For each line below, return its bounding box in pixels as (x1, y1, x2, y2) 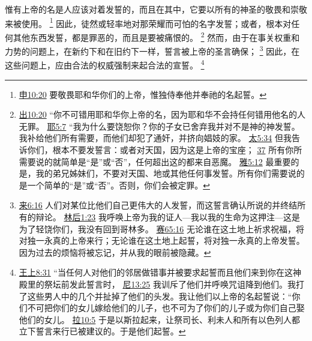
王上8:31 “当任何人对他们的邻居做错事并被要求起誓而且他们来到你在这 (19, 266, 293, 279)
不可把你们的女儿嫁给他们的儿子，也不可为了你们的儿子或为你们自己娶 (27, 301, 305, 314)
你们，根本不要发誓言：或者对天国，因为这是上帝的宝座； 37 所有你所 (27, 143, 302, 155)
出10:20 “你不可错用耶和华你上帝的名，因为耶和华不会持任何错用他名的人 (19, 108, 305, 121)
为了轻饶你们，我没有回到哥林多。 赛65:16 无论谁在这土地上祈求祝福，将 (19, 222, 305, 235)
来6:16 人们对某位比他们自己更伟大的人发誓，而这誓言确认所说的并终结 (19, 199, 298, 211)
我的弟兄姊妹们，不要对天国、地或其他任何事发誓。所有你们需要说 (35, 167, 296, 180)
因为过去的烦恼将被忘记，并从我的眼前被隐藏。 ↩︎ (19, 246, 211, 258)
